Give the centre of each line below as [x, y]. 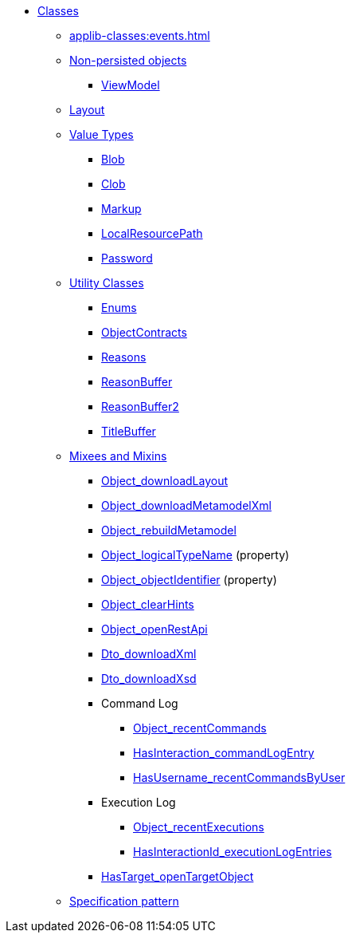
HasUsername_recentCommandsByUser [239, 777]
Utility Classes [107, 283]
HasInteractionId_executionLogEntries [233, 852]
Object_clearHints [148, 604]
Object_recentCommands [200, 728]
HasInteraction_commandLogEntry [224, 753]
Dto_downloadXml [149, 654]
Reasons [124, 357]
